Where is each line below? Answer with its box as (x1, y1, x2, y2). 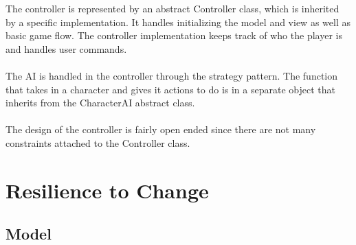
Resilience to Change (5, 176, 209, 204)
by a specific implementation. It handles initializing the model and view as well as (5, 14, 351, 29)
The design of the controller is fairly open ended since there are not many (5, 122, 316, 137)
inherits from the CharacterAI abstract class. (5, 95, 195, 110)
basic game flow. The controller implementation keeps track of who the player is (5, 28, 342, 43)
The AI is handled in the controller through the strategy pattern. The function (5, 68, 337, 82)
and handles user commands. (5, 41, 127, 56)
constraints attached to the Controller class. (5, 135, 190, 150)
